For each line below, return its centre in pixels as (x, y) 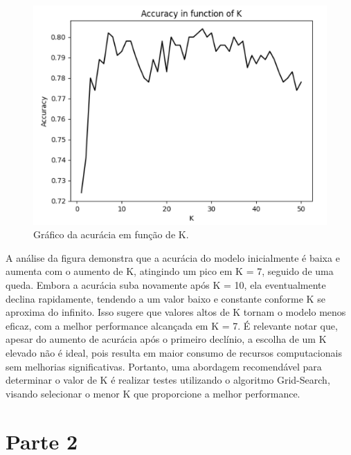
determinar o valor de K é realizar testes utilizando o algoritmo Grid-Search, (168, 380)
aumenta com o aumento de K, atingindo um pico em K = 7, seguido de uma (170, 271)
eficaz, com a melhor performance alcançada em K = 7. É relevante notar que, (172, 325)
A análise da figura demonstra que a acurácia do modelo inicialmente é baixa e (173, 257)
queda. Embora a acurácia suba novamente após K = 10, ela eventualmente (166, 285)
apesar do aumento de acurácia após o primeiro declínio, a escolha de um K (166, 339)
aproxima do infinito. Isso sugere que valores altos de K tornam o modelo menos (176, 312)
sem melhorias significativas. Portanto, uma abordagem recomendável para (164, 366)
